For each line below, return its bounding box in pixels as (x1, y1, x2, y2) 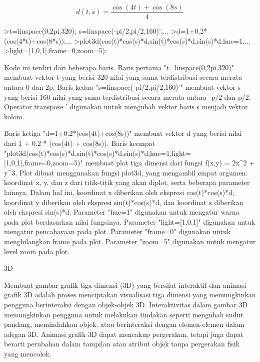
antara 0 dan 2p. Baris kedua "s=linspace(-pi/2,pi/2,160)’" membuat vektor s (4, 82, 241, 92)
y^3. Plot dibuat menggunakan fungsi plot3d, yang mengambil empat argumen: (4, 167, 248, 177)
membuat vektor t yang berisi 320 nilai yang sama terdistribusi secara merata (4, 72, 242, 82)
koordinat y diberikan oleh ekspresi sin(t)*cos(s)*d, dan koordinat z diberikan (4, 197, 243, 207)
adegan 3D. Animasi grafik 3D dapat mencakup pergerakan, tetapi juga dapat (4, 328, 243, 339)
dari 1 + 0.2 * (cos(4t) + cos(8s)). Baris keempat (4, 138, 155, 148)
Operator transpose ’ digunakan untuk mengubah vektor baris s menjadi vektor (4, 101, 248, 112)
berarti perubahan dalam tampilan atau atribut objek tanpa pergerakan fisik (4, 338, 239, 349)
